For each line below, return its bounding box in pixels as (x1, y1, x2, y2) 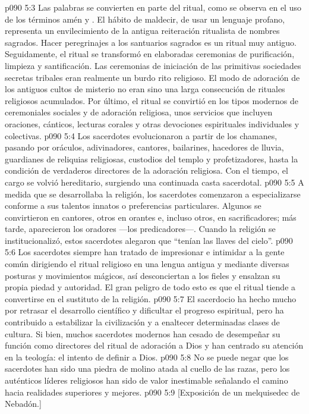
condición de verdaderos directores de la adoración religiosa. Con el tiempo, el (5, 164, 288, 177)
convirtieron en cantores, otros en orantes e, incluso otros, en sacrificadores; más (5, 211, 297, 223)
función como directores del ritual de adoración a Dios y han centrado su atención (5, 339, 304, 352)
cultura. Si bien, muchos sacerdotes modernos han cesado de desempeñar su (5, 327, 280, 340)
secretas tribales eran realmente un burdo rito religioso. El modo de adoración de (5, 71, 300, 83)
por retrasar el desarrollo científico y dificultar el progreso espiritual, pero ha (5, 304, 284, 316)
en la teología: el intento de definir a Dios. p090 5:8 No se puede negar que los (5, 350, 289, 363)
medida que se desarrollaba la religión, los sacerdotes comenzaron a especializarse (5, 187, 301, 200)
